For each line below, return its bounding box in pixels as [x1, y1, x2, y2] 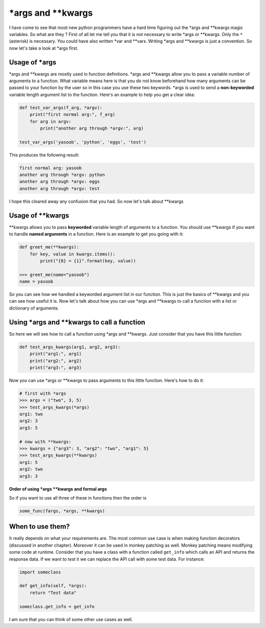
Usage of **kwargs [9, 211, 70, 220]
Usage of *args [9, 58, 56, 66]
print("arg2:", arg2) [29, 358, 82, 364]
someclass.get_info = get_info [19, 603, 95, 609]
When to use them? [9, 522, 70, 531]
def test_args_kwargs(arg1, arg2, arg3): [19, 344, 121, 349]
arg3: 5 [19, 425, 38, 431]
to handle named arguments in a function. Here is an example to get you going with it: [9, 231, 184, 237]
